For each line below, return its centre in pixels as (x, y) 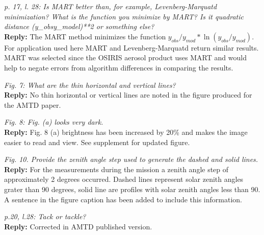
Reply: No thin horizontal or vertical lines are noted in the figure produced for (128, 95)
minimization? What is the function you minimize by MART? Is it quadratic (124, 16)
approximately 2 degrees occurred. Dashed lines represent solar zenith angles (124, 179)
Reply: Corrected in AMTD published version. (78, 226)
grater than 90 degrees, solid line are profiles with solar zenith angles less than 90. (132, 189)
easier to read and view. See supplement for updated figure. (97, 142)
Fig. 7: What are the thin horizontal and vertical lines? (90, 85)
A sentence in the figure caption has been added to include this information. (123, 199)
